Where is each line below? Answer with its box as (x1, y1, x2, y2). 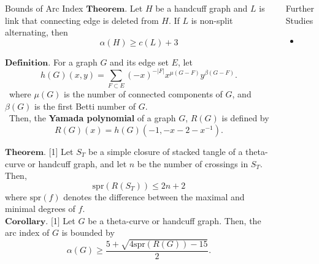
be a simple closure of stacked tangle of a (88, 145, 243, 157)
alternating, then (5, 26, 68, 39)
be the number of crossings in (137, 157, 248, 170)
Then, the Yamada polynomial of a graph (9, 111, 176, 124)
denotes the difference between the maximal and (63, 190, 245, 203)
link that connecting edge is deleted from (5, 13, 159, 26)
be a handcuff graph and (155, 2, 248, 14)
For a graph (53, 55, 98, 68)
